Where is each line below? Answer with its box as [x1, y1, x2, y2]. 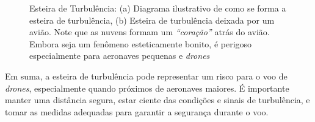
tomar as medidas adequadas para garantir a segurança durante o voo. [5, 105, 269, 118]
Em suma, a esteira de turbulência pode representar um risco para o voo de [5, 69, 288, 82]
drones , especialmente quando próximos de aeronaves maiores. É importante [5, 81, 289, 94]
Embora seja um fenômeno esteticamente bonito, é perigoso [29, 37, 252, 50]
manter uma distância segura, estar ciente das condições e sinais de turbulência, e [5, 93, 310, 106]
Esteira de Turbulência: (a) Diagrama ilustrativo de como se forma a [29, 2, 286, 14]
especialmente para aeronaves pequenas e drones [29, 49, 210, 62]
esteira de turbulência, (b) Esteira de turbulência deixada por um [29, 13, 275, 26]
